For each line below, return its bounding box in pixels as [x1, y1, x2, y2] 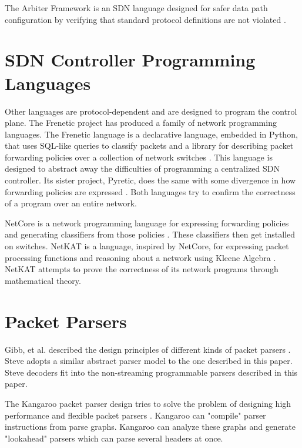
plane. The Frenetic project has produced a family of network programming [5, 116, 277, 129]
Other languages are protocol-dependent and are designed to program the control [5, 105, 297, 117]
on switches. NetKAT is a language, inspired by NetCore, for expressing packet [5, 240, 289, 252]
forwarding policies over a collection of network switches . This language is [5, 151, 273, 163]
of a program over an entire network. [5, 197, 137, 209]
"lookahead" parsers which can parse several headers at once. [5, 432, 223, 444]
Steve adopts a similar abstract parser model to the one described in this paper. [5, 355, 293, 367]
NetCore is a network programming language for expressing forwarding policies [5, 216, 289, 229]
